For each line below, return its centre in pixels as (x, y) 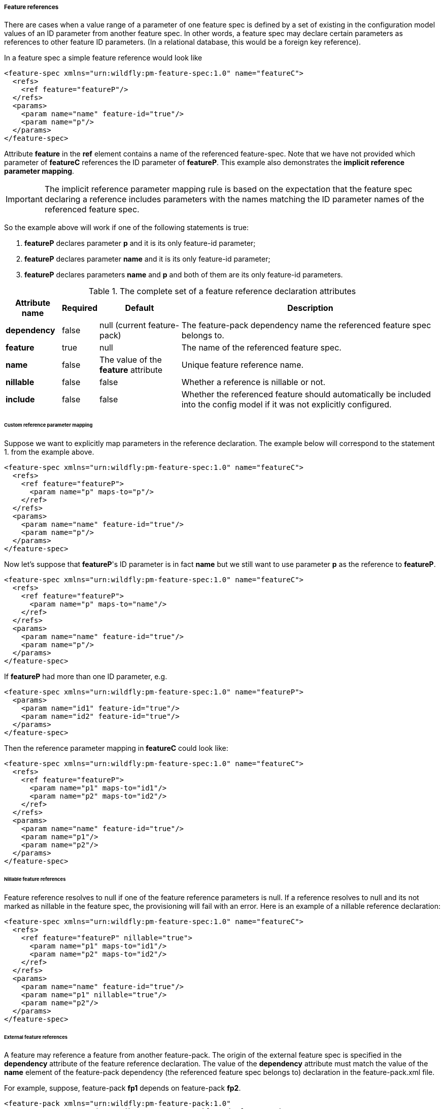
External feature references (36, 1037)
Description (310, 308)
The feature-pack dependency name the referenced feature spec (306, 325)
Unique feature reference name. (243, 365)
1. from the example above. (49, 452)
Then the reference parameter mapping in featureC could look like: (116, 748)
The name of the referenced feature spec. (261, 348)
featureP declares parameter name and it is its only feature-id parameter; (147, 259)
